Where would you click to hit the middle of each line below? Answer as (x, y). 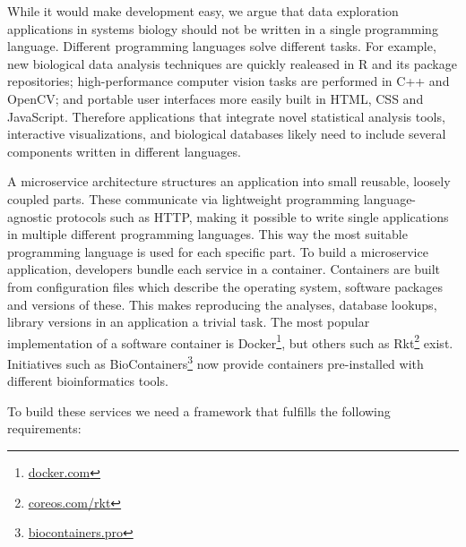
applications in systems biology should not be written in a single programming (223, 28)
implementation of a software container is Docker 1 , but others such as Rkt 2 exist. (230, 341)
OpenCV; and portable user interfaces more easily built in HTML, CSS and (216, 98)
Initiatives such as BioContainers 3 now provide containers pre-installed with (216, 362)
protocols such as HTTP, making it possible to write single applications (252, 216)
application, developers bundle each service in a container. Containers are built (224, 269)
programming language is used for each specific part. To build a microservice (218, 251)
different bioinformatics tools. (88, 381)
